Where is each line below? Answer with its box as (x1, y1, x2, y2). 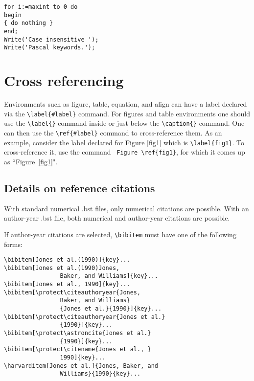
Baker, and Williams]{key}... (60, 272, 158, 280)
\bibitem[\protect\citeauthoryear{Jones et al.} (4, 313, 165, 320)
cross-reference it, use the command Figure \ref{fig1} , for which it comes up (4, 147, 245, 157)
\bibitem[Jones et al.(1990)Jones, (4, 264, 120, 271)
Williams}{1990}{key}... (60, 370, 141, 378)
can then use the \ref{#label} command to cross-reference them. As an (4, 127, 222, 137)
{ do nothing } (4, 20, 53, 27)
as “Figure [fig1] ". (4, 156, 58, 166)
